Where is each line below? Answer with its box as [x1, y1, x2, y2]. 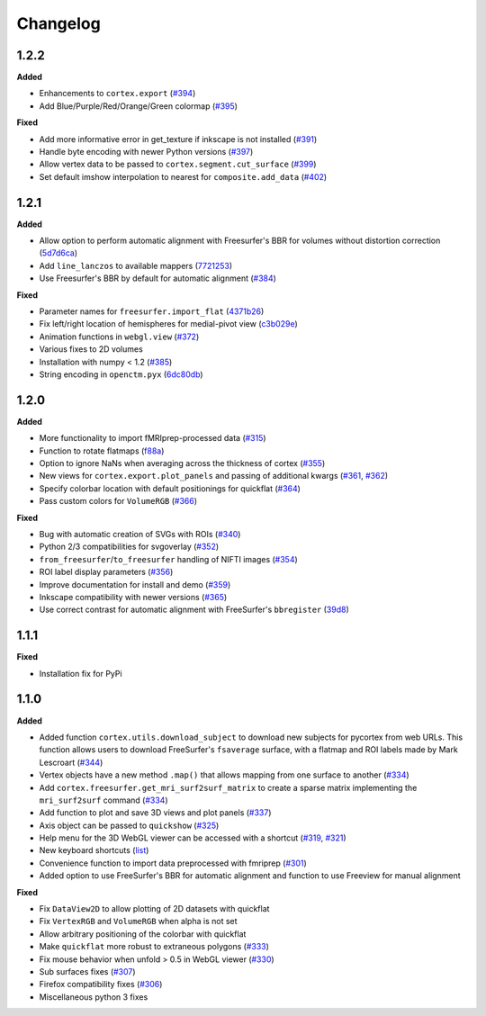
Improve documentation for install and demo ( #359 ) [39, 579, 231, 589]
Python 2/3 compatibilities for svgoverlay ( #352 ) [39, 541, 220, 553]
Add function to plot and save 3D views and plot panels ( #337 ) [39, 807, 272, 818]
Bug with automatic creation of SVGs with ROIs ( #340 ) [39, 529, 241, 540]
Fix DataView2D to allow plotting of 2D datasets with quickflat [39, 904, 270, 914]
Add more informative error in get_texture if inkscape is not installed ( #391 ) [39, 133, 318, 144]
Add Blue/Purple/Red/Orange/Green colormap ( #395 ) [39, 100, 238, 112]
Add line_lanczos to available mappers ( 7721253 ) [39, 260, 233, 271]
